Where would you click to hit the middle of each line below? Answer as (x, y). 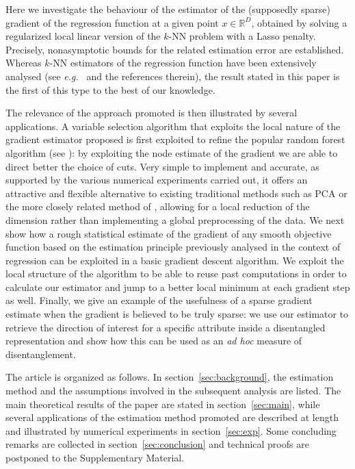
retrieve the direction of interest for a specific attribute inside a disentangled (166, 327)
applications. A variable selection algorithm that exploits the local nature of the (173, 126)
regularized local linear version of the (83, 36)
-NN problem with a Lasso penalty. (242, 36)
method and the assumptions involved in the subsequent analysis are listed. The (173, 391)
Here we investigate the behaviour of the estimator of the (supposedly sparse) (168, 9)
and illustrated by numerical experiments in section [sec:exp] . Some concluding (171, 430)
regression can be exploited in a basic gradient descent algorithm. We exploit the (175, 260)
